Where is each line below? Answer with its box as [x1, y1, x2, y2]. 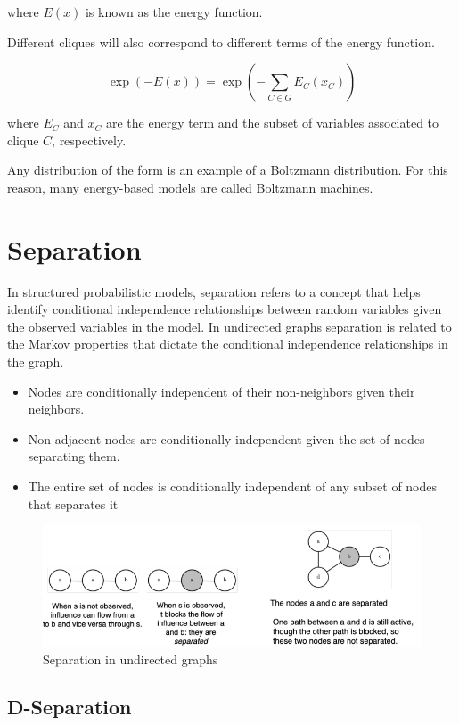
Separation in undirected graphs [43, 649, 218, 668]
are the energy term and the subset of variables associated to [106, 113, 439, 132]
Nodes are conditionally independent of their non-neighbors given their [28, 382, 415, 400]
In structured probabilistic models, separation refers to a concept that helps [7, 282, 421, 301]
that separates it [28, 494, 119, 513]
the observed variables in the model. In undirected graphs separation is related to [7, 317, 452, 335]
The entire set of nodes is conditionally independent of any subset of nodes [28, 477, 438, 496]
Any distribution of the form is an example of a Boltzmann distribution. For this [7, 161, 448, 179]
